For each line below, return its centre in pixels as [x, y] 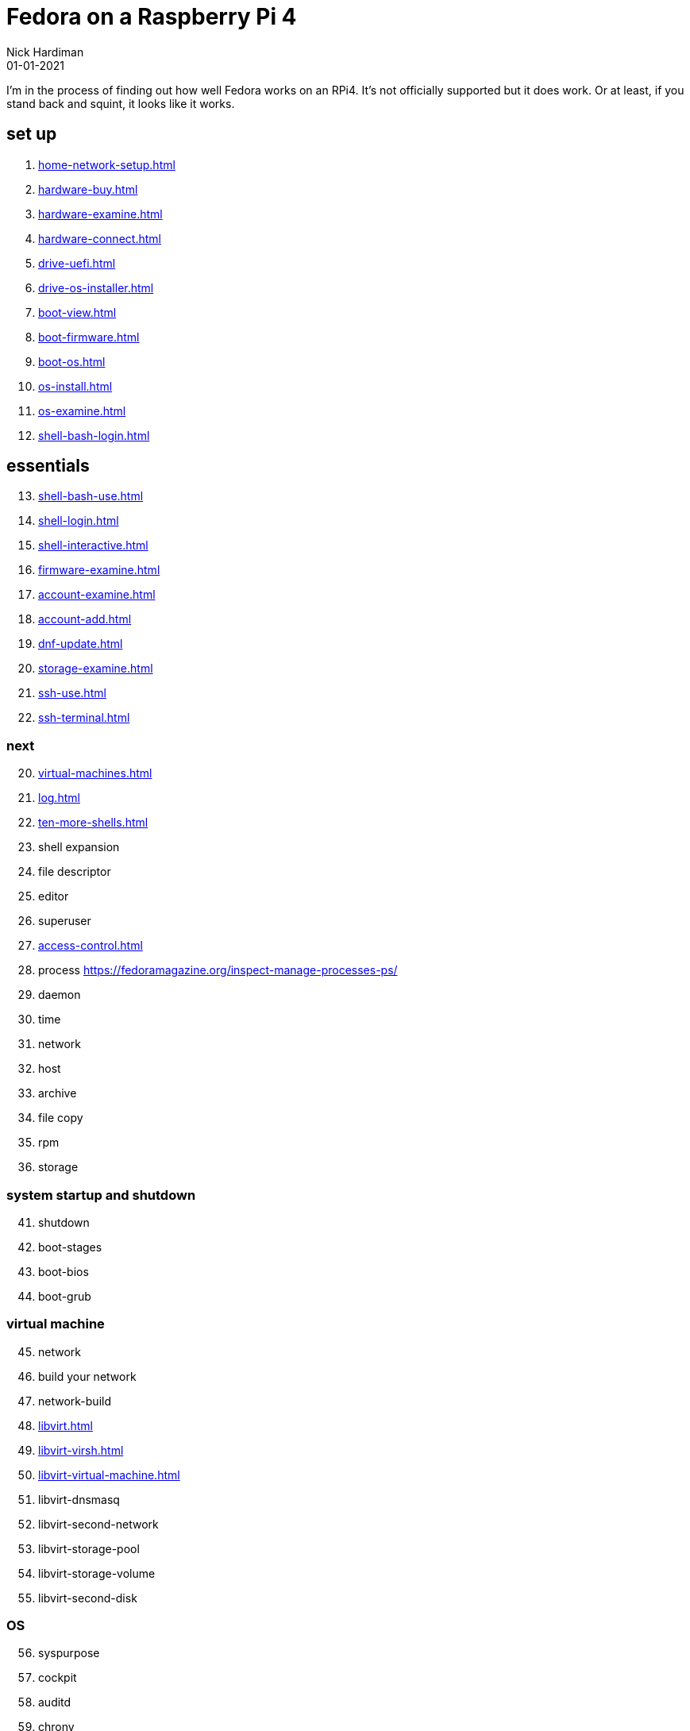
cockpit [58, 1678]
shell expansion [79, 847]
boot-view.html [77, 312]
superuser [65, 921]
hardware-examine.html [100, 214]
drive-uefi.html [77, 263]
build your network [87, 1376]
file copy [61, 1118]
